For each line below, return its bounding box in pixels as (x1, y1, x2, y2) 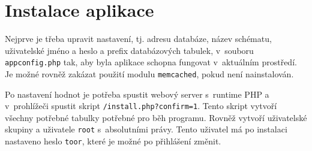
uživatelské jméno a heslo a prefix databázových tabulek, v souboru (5, 44, 254, 56)
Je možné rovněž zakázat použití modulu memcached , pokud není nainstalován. (5, 67, 294, 80)
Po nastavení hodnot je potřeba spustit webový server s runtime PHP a (5, 87, 269, 100)
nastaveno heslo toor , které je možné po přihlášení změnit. (5, 135, 221, 147)
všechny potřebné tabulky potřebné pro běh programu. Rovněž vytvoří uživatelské (5, 111, 307, 123)
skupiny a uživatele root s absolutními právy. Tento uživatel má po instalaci (5, 123, 287, 135)
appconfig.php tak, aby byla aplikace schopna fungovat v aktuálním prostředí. (5, 56, 297, 68)
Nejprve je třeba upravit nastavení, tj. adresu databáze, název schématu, (5, 32, 272, 45)
